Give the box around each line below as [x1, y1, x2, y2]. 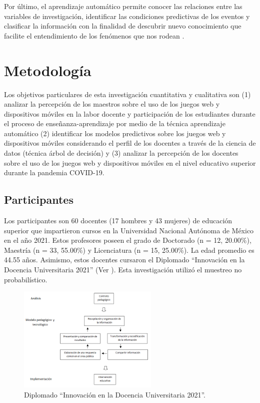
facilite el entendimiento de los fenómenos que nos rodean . [4, 30, 184, 41]
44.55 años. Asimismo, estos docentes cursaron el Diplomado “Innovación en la [4, 254, 245, 265]
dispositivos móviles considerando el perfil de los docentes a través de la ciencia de [4, 138, 256, 148]
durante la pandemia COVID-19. [4, 167, 104, 178]
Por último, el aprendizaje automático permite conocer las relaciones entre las [4, 1, 242, 11]
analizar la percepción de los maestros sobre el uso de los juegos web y [4, 99, 220, 109]
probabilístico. [4, 274, 47, 284]
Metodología [4, 60, 91, 80]
